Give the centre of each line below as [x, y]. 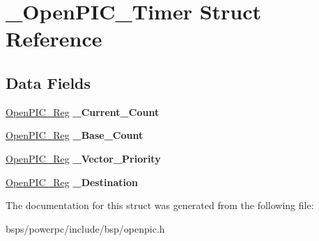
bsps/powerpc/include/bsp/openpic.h [85, 228]
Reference [54, 39]
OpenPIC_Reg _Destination [72, 182]
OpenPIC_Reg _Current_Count [83, 111]
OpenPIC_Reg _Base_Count [75, 135]
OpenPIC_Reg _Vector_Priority [83, 158]
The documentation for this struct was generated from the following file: [160, 205]
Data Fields [48, 82]
